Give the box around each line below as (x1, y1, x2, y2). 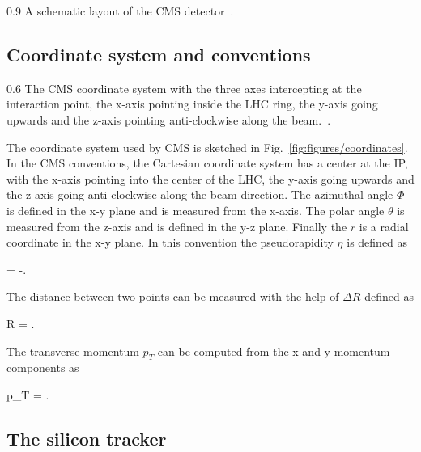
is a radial (359, 218, 409, 234)
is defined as (347, 234, 408, 251)
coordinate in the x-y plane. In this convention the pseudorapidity (6, 234, 334, 251)
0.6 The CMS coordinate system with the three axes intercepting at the (6, 79, 362, 96)
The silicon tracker (6, 425, 167, 450)
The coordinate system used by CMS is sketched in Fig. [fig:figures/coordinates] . (6, 138, 408, 155)
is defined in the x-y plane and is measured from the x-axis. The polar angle (6, 201, 385, 218)
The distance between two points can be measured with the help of (6, 288, 339, 305)
